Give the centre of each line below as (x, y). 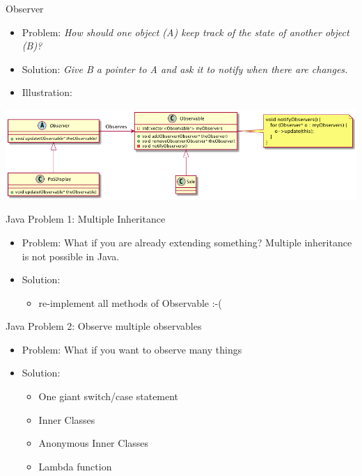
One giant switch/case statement (109, 396)
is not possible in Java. (71, 256)
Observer (25, 8)
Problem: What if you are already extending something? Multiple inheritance (187, 242)
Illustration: (47, 92)
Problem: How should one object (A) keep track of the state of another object (186, 32)
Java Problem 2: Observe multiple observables (104, 326)
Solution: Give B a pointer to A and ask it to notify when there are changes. (185, 69)
